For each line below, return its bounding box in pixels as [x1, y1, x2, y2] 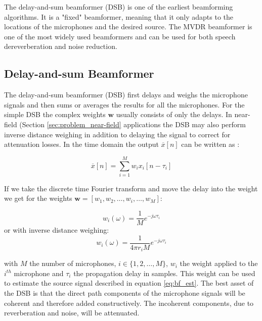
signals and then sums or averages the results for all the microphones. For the [4, 99, 245, 110]
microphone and [14, 268, 64, 278]
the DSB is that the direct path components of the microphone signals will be [4, 288, 245, 298]
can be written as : [181, 139, 240, 149]
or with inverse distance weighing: [4, 225, 109, 235]
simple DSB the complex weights [4, 109, 106, 120]
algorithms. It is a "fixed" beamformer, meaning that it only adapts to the [4, 11, 233, 22]
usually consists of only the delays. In [116, 109, 232, 120]
